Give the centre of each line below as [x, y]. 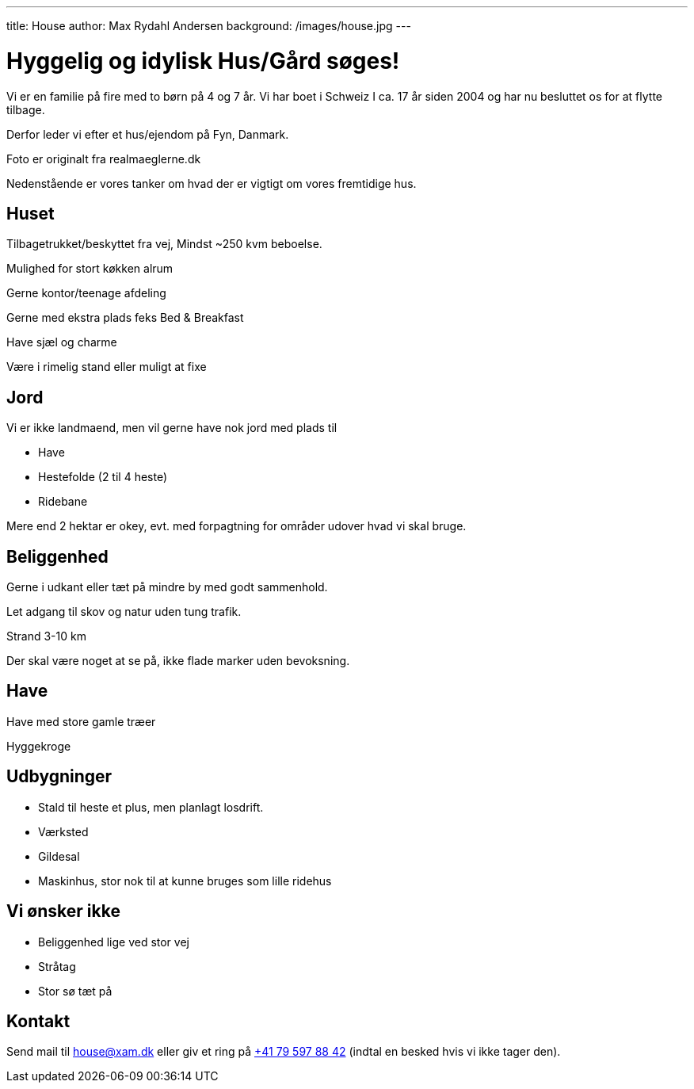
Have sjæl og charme [62, 342]
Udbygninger [59, 777]
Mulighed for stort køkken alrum [90, 269]
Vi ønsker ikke [63, 911]
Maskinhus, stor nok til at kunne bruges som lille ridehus [185, 881]
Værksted [63, 831]
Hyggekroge [39, 746]
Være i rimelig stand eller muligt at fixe [107, 367]
